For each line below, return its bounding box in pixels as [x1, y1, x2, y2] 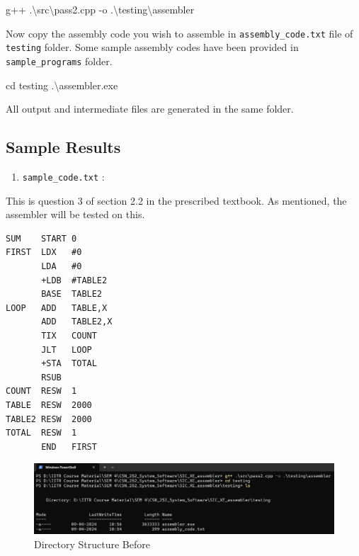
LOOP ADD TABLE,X [6, 302, 108, 313]
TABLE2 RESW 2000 [6, 414, 92, 424]
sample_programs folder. [6, 53, 113, 68]
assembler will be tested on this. [6, 207, 145, 222]
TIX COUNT [41, 330, 97, 341]
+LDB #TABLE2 [41, 275, 108, 285]
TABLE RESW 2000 [6, 399, 92, 410]
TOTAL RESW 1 [6, 428, 77, 438]
